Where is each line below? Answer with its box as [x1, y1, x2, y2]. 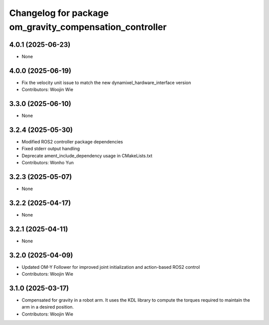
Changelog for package [9, 7, 109, 18]
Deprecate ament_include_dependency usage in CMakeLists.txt [21, 152, 153, 159]
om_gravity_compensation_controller [9, 21, 167, 32]
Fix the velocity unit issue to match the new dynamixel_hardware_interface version [21, 80, 191, 86]
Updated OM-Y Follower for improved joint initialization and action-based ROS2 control [21, 264, 200, 270]
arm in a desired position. [21, 304, 74, 310]
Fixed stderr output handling [21, 146, 80, 152]
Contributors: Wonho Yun [21, 160, 74, 166]
